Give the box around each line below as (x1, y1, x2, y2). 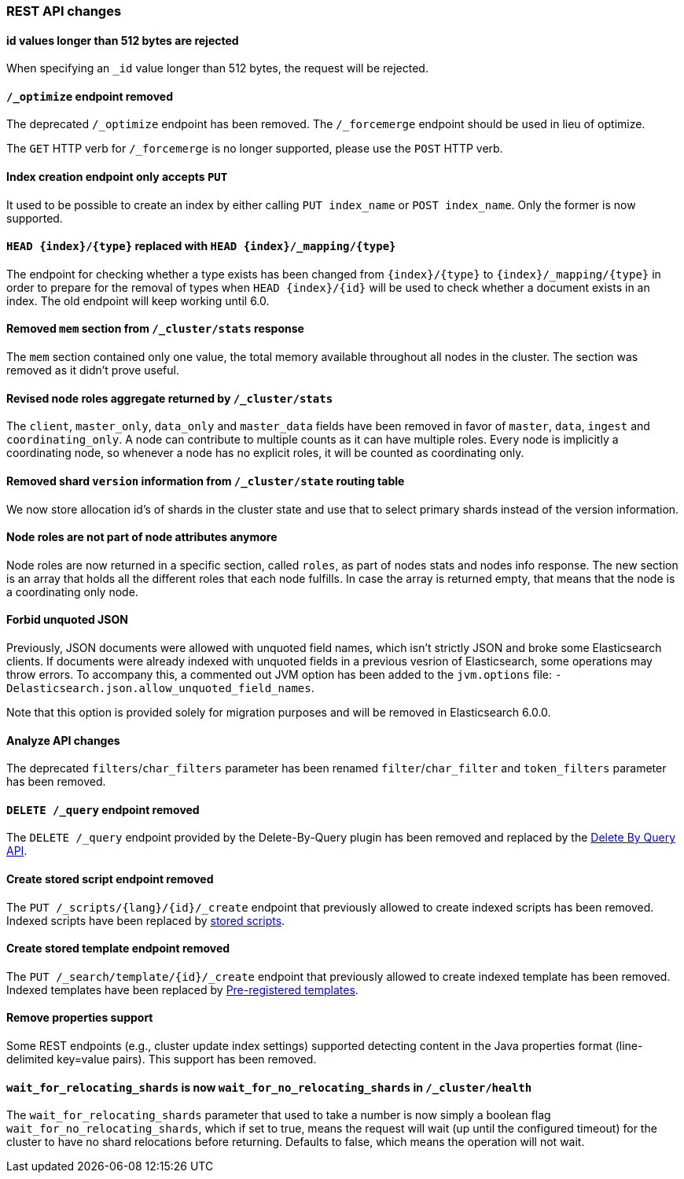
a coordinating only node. (6, 584, 138, 599)
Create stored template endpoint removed (6, 941, 230, 956)
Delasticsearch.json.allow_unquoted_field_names (6, 681, 311, 695)
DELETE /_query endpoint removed (6, 802, 200, 816)
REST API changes (6, 3, 122, 19)
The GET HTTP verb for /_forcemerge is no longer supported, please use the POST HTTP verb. (6, 142, 503, 156)
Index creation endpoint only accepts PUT (6, 170, 228, 184)
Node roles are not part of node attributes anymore (6, 530, 278, 544)
